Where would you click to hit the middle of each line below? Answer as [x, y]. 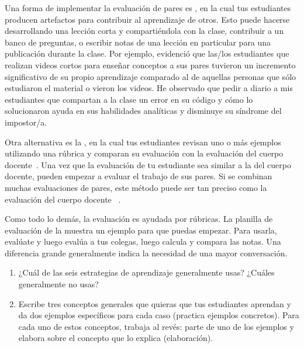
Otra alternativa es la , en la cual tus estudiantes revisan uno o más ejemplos [143, 142]
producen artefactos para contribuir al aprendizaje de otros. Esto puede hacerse [147, 19]
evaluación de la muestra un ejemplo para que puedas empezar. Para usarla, [141, 230]
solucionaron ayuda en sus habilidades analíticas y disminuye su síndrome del [143, 111]
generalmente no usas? [58, 284]
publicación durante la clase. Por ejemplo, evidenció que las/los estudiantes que [147, 53]
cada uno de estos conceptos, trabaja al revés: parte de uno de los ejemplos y [156, 326]
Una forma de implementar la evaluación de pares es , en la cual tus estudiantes [148, 8]
